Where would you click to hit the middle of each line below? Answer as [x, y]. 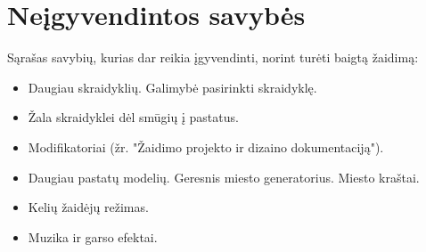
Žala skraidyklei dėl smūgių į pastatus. [133, 117]
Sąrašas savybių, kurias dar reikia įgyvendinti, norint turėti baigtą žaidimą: [213, 57]
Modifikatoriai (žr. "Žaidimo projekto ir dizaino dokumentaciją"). [206, 146]
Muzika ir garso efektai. [93, 236]
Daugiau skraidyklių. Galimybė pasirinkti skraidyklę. [172, 87]
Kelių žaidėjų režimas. [88, 207]
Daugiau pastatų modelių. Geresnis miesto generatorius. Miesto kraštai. [224, 177]
